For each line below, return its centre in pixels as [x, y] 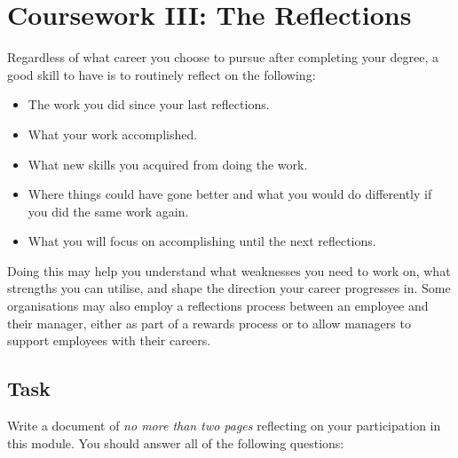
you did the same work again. [108, 211]
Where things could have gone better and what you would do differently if [230, 194]
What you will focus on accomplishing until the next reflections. [202, 241]
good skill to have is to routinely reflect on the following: [162, 74]
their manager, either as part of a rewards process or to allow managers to [209, 323]
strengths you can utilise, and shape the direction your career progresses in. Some [229, 288]
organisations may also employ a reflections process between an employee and [218, 306]
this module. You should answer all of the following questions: [176, 442]
